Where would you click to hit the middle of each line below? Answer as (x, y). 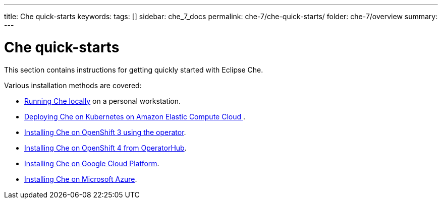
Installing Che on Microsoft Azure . (81, 179)
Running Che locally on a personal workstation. (103, 101)
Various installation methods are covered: (73, 85)
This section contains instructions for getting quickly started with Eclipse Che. (134, 70)
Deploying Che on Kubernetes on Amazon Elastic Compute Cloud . (135, 116)
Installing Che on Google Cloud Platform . (92, 163)
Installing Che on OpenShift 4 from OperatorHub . (105, 148)
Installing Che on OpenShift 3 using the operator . (105, 132)
